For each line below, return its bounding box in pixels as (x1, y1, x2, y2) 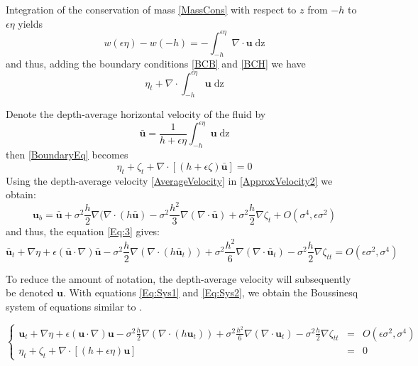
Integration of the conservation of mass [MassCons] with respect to (6, 2, 297, 16)
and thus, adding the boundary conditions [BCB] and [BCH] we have (6, 56, 306, 71)
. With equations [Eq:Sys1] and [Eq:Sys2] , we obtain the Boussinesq (62, 285, 358, 300)
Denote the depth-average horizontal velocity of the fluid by (6, 107, 266, 122)
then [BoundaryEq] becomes (6, 147, 128, 162)
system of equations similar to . (6, 298, 143, 313)
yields (18, 16, 43, 31)
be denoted (6, 285, 54, 300)
